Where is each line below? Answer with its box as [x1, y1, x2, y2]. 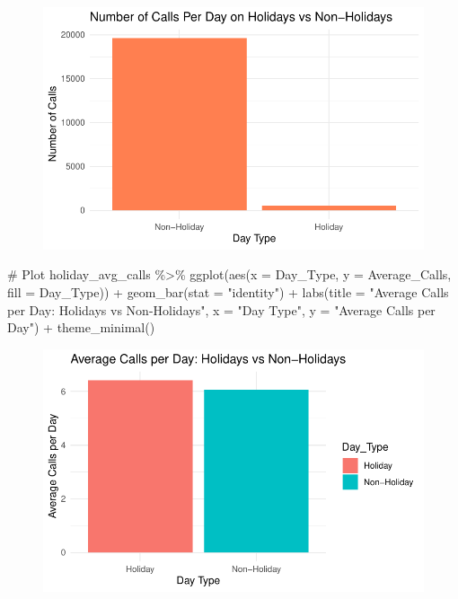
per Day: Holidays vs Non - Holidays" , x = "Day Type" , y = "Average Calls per [7, 300, 436, 319]
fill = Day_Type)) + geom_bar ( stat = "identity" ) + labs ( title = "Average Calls [7, 283, 449, 301]
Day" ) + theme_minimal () [7, 318, 155, 337]
